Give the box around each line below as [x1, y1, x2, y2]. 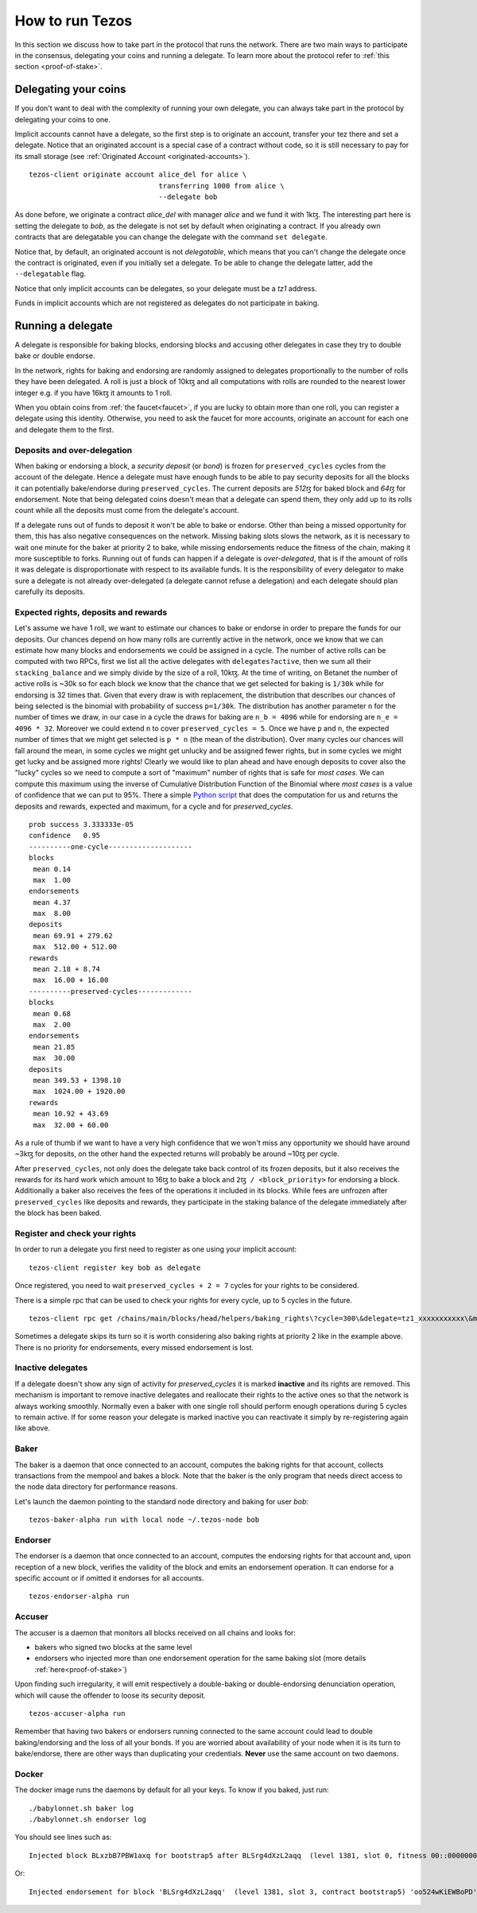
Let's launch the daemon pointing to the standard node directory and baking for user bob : [14, 1496, 309, 1506]
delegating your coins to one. [14, 114, 111, 124]
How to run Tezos [14, 12, 133, 29]
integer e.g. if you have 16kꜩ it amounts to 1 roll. [14, 388, 173, 398]
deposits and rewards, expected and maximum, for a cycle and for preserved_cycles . [14, 801, 293, 811]
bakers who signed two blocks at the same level [34, 1642, 192, 1651]
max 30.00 [33, 1054, 76, 1063]
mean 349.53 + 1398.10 [33, 1076, 122, 1085]
